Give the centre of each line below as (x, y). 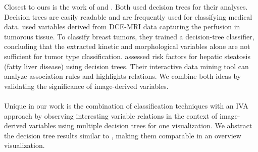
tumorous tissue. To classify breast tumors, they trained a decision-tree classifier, (129, 36)
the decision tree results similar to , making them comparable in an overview (123, 135)
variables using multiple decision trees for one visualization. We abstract (141, 125)
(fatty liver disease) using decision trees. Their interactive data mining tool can (126, 66)
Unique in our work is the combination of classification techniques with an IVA (126, 105)
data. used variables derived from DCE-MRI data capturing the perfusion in (122, 27)
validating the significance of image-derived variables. (86, 86)
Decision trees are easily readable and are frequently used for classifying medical (128, 16)
